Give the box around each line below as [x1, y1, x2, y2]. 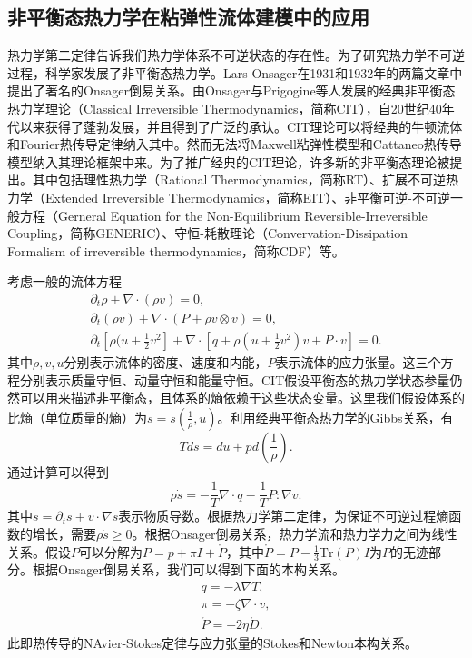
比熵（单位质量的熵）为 [7, 407, 147, 426]
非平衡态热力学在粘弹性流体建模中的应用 [7, 3, 369, 31]
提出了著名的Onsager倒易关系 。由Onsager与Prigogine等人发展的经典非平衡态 [7, 81, 456, 100]
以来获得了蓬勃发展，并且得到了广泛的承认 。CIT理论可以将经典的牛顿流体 [19, 116, 463, 135]
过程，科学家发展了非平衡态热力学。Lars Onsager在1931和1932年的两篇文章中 [7, 63, 463, 82]
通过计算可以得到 [7, 462, 109, 481]
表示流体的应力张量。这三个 [275, 353, 441, 372]
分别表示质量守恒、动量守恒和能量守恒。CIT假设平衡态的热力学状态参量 [19, 370, 450, 389]
